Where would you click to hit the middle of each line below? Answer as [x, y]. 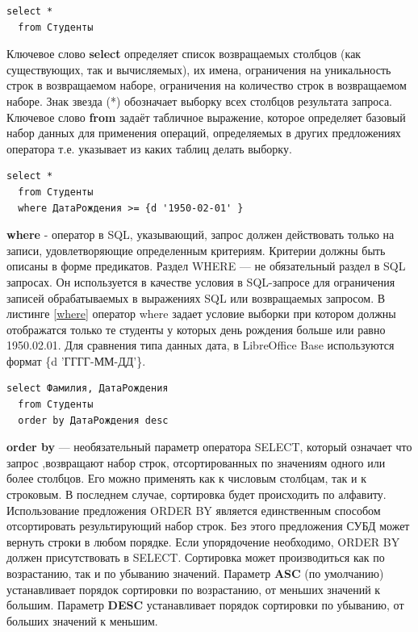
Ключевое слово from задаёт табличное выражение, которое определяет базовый [206, 117]
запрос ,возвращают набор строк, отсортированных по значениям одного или [196, 462]
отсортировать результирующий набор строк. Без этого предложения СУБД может [208, 526]
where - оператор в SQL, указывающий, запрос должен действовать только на [201, 234]
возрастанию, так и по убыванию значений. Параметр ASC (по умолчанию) [195, 573]
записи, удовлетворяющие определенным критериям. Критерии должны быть [196, 250]
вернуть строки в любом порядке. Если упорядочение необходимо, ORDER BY [203, 541]
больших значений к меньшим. [82, 620]
